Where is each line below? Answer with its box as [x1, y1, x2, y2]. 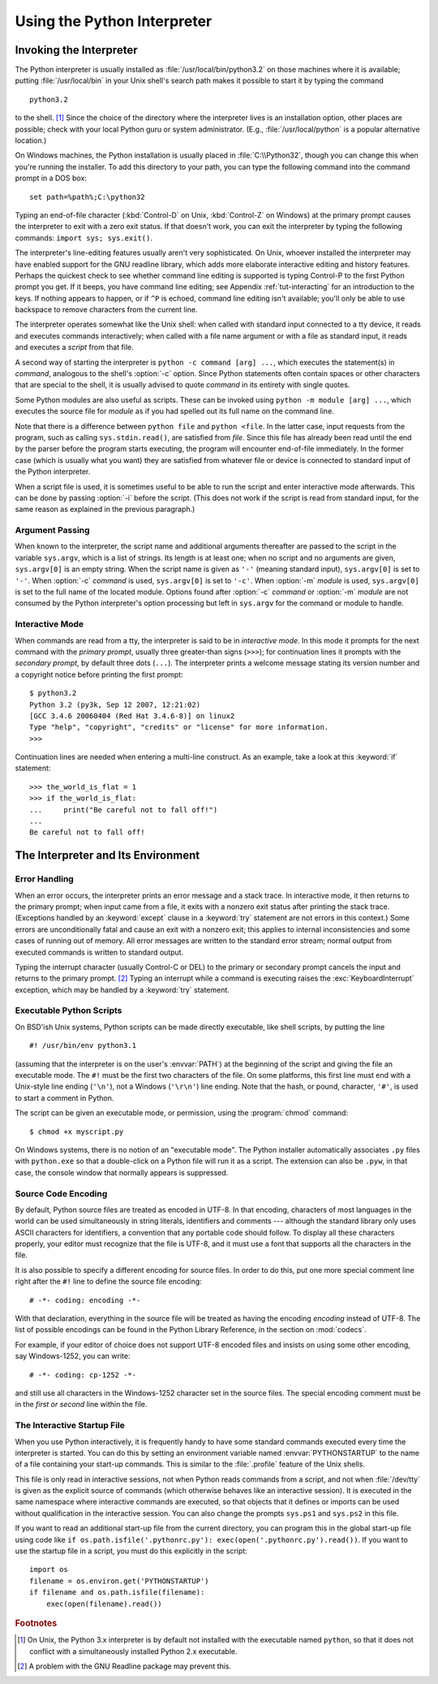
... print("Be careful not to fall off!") [29, 805, 218, 814]
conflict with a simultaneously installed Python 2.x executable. [29, 1646, 238, 1656]
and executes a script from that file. [15, 342, 134, 353]
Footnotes [15, 1617, 58, 1629]
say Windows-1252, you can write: [15, 1351, 131, 1361]
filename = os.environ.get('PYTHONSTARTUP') [29, 1576, 210, 1586]
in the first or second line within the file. [15, 1400, 148, 1409]
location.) [15, 136, 47, 145]
